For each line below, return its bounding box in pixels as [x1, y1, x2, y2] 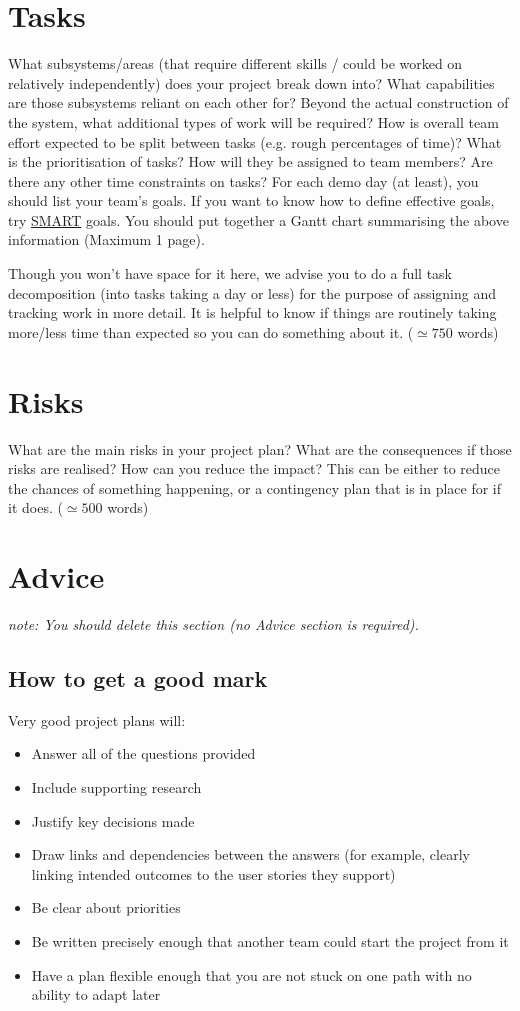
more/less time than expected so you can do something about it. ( [8, 321, 414, 342]
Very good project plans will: [8, 709, 186, 730]
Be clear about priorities [31, 897, 181, 918]
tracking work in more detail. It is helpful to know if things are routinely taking [8, 302, 497, 323]
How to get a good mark [8, 663, 268, 694]
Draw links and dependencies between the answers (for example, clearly [31, 844, 470, 865]
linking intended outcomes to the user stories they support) [31, 863, 396, 884]
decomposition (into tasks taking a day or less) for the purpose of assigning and [8, 282, 497, 303]
